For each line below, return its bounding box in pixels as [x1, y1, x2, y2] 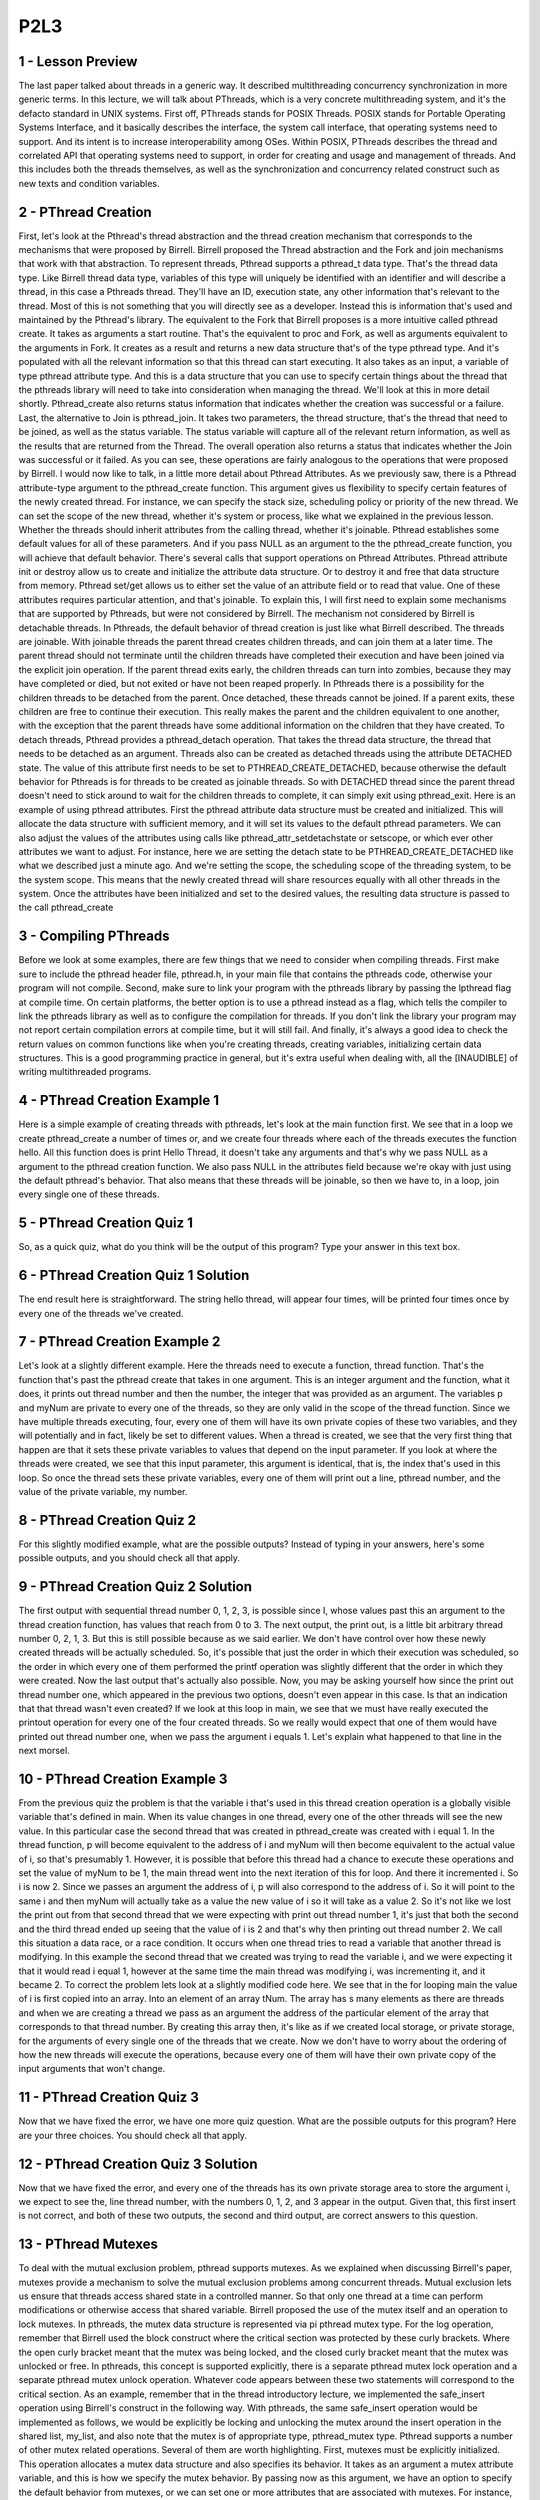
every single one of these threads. [18, 1188, 160, 1200]
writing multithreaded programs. [18, 1066, 152, 1078]
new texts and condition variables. [18, 177, 160, 189]
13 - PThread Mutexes [18, 2236, 159, 2253]
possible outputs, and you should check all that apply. [18, 1552, 240, 1564]
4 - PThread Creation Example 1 [18, 1092, 220, 1109]
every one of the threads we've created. [18, 1307, 184, 1319]
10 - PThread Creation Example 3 [18, 1770, 228, 1787]
